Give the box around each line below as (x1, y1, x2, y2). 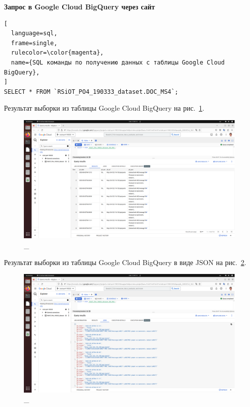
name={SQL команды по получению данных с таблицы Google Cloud (11, 59, 225, 66)
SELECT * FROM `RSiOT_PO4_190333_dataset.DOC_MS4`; (4, 88, 178, 95)
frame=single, (11, 39, 58, 47)
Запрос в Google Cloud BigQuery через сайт (4, 1, 155, 11)
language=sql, (11, 30, 58, 37)
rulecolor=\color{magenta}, (11, 49, 104, 57)
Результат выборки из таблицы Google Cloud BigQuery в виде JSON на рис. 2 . (4, 257, 247, 267)
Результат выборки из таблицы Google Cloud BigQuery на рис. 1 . (4, 103, 204, 113)
